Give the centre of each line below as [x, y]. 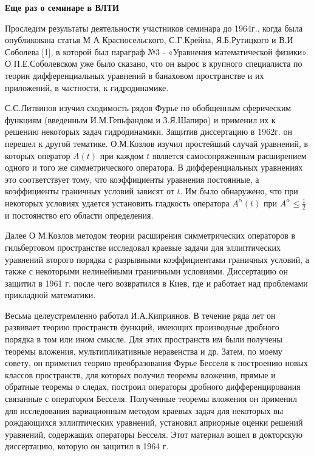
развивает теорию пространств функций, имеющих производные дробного [142, 327]
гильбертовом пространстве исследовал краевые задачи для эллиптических [143, 247]
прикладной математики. [50, 295]
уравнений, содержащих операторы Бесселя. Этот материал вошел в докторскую [154, 434]
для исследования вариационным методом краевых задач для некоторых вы [144, 410]
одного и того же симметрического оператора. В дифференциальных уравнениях [154, 167]
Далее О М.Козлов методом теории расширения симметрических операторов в [150, 235]
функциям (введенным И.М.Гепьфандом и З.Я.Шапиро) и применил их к [140, 119]
